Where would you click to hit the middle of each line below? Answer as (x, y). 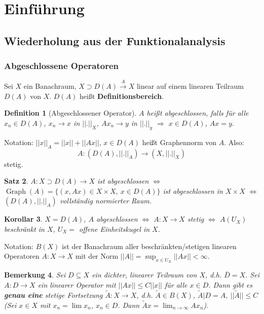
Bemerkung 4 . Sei (35, 275)
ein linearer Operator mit (77, 284)
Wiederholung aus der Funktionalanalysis (115, 40)
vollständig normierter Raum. (105, 201)
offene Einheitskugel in (115, 229)
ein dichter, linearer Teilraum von (144, 275)
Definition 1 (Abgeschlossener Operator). (70, 113)
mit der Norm (97, 256)
